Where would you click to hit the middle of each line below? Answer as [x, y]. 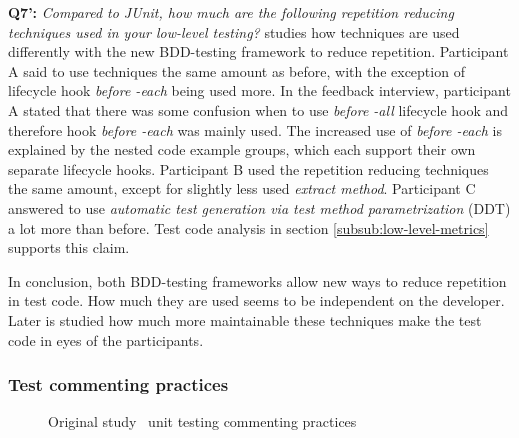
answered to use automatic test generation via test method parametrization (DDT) [259, 207]
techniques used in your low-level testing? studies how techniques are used [234, 31]
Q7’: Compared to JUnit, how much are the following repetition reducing [231, 12]
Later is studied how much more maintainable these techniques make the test [245, 319]
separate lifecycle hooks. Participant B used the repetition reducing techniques [248, 168]
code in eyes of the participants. [106, 339]
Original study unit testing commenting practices [202, 421]
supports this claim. [69, 247]
